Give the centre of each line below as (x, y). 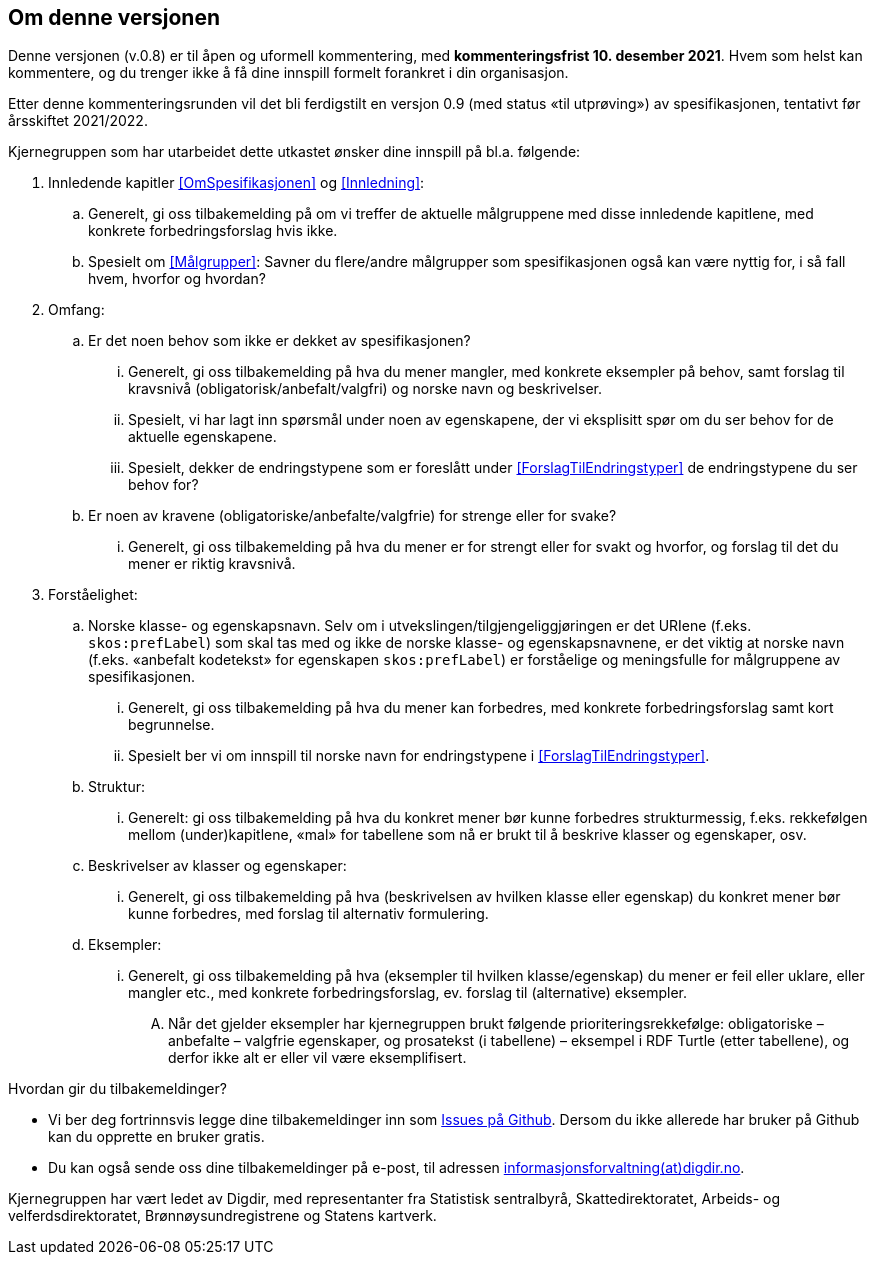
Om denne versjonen (114, 17)
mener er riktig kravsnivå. (212, 564)
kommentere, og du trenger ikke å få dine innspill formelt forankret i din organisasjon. (288, 73)
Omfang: (76, 310)
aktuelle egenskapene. (202, 437)
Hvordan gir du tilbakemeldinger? (117, 1089)
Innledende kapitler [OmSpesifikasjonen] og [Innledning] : (236, 183)
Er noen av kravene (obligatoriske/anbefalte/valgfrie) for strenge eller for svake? (352, 516)
